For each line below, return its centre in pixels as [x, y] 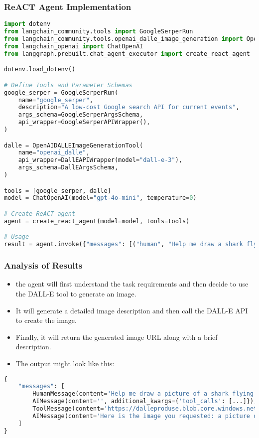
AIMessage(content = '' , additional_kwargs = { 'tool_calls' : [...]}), [145, 401]
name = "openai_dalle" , [54, 153]
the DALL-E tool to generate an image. [76, 293]
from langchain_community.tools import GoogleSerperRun [99, 32]
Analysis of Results [43, 265]
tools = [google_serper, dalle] [58, 191]
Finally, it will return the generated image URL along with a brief [117, 337]
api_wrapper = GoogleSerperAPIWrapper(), [84, 122]
